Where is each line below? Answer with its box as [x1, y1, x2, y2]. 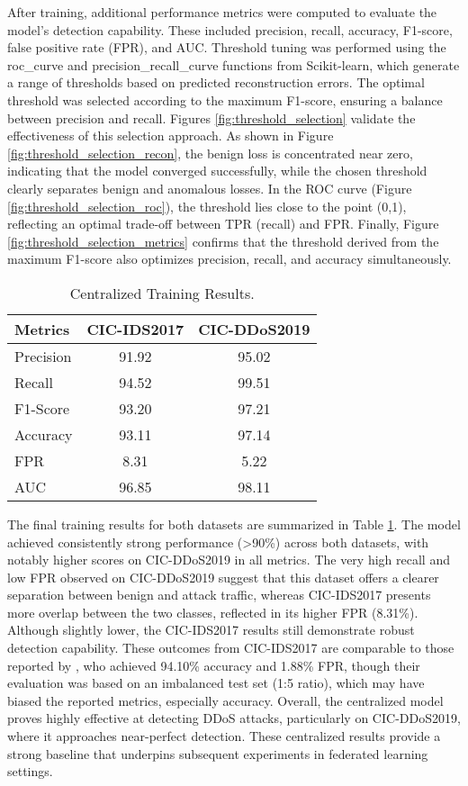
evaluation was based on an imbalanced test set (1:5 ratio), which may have [7, 673, 425, 692]
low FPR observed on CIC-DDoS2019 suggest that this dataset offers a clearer [7, 567, 439, 586]
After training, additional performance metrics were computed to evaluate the [7, 3, 437, 21]
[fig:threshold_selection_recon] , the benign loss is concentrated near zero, [7, 143, 413, 162]
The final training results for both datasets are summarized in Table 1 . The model [7, 514, 461, 533]
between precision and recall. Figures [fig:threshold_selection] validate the [7, 108, 416, 127]
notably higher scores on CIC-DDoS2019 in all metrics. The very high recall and [7, 550, 450, 569]
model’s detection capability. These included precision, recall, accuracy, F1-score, [7, 20, 453, 39]
